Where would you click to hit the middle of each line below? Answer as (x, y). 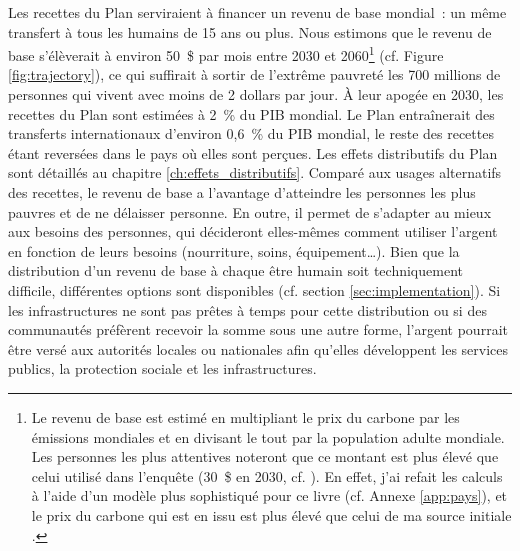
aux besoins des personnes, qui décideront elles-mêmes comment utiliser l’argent (253, 231)
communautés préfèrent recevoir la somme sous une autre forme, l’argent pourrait (258, 329)
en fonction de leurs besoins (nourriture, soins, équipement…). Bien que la (234, 250)
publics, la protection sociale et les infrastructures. (162, 368)
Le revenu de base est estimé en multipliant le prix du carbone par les (245, 416)
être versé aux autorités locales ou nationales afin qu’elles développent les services (258, 348)
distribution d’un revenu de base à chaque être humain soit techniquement (235, 270)
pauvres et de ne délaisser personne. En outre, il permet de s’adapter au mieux (250, 211)
